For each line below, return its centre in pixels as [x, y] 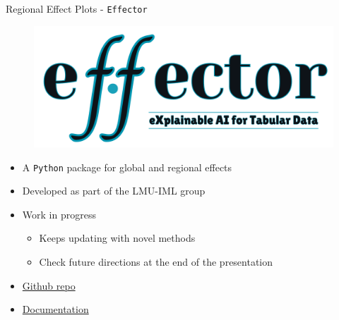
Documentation [55, 309]
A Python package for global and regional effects [127, 167]
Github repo [49, 285]
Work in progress [59, 214]
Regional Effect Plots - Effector [77, 8]
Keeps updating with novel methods [117, 238]
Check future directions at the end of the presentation [156, 261]
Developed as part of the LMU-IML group [114, 191]
